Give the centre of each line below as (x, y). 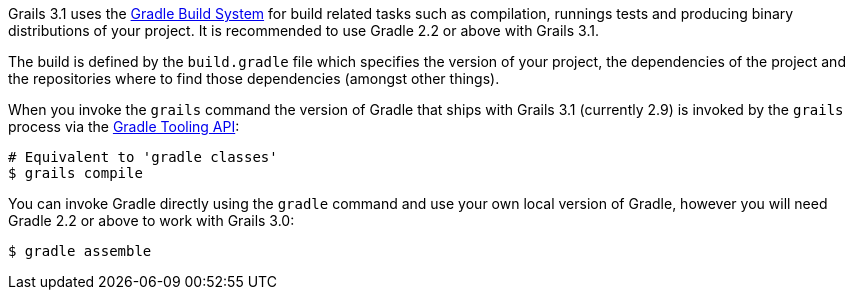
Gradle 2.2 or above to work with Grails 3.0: (151, 220)
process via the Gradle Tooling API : (124, 126)
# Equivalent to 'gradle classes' (143, 157)
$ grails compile (75, 173)
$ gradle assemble (80, 251)
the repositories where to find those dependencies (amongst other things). (254, 78)
